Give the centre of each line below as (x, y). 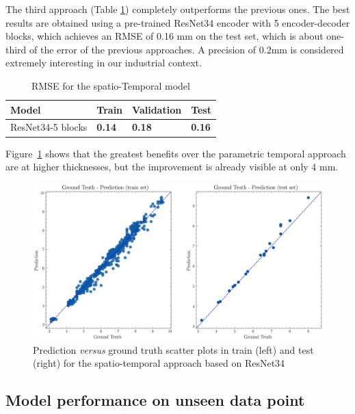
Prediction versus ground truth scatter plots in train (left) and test (173, 349)
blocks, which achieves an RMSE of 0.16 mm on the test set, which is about (165, 36)
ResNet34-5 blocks (49, 127)
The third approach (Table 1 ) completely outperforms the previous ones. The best (178, 9)
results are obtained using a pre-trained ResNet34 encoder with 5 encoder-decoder (178, 22)
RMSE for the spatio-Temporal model (111, 85)
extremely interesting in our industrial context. (104, 63)
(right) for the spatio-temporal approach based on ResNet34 (159, 363)
